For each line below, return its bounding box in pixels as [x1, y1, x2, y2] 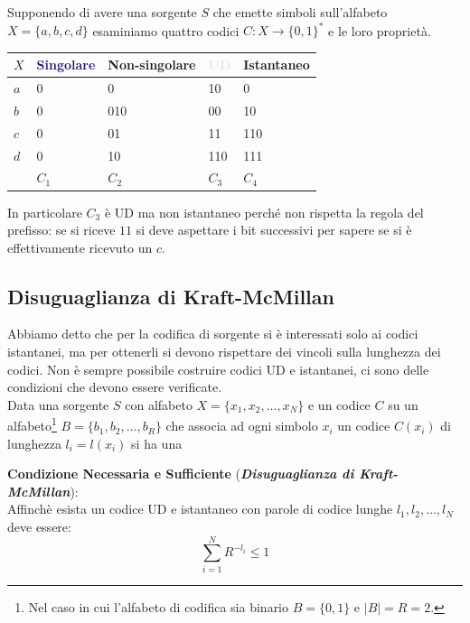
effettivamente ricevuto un [7, 237, 153, 256]
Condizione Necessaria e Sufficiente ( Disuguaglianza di [7, 464, 354, 483]
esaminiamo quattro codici [92, 21, 240, 40]
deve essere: [7, 517, 71, 536]
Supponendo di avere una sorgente [7, 3, 197, 21]
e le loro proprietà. [328, 21, 431, 40]
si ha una [131, 433, 183, 452]
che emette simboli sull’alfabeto [212, 3, 388, 21]
